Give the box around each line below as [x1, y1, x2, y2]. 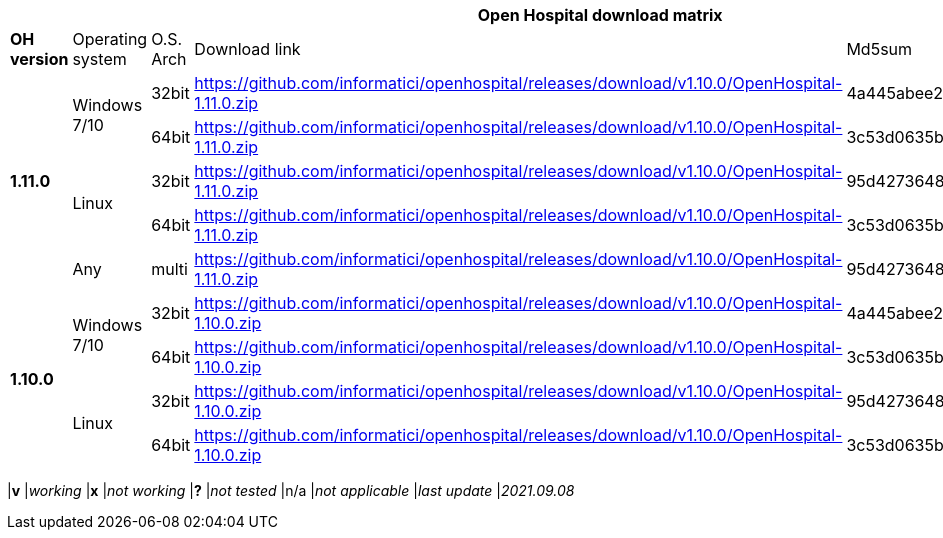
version [10, 49, 69, 69]
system [72, 49, 127, 69]
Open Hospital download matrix [477, 5, 723, 25]
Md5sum [846, 39, 913, 59]
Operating [72, 29, 148, 49]
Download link [194, 39, 301, 59]
